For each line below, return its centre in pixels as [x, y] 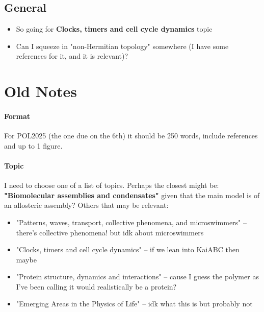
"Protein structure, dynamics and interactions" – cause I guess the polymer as [137, 277]
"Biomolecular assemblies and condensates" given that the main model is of [132, 195]
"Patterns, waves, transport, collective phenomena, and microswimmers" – [131, 222]
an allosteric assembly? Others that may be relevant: [86, 205]
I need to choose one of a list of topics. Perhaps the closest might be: [112, 185]
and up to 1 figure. [33, 145]
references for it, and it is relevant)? [72, 56]
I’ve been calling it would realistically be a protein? [96, 286]
